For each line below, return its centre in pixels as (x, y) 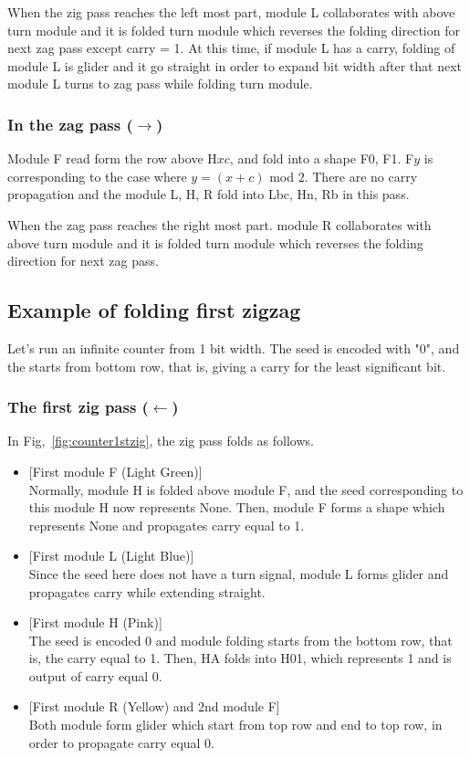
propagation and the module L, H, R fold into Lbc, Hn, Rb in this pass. (209, 194)
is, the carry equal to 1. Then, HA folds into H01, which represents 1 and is (240, 658)
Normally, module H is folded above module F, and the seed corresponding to (246, 489)
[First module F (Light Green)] (115, 471)
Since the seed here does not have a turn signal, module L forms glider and (239, 573)
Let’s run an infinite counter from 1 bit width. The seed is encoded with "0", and (234, 347)
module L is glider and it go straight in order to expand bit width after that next (235, 65)
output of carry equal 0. (95, 675)
